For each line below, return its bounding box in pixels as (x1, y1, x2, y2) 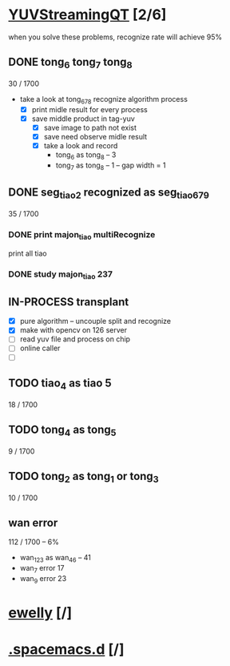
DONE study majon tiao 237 (8, 268, 113, 281)
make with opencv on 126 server (19, 325, 128, 335)
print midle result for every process (31, 104, 148, 114)
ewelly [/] (8, 603, 73, 622)
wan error (8, 515, 58, 530)
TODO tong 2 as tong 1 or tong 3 (8, 469, 160, 486)
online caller (19, 343, 61, 353)
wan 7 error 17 (19, 563, 65, 575)
